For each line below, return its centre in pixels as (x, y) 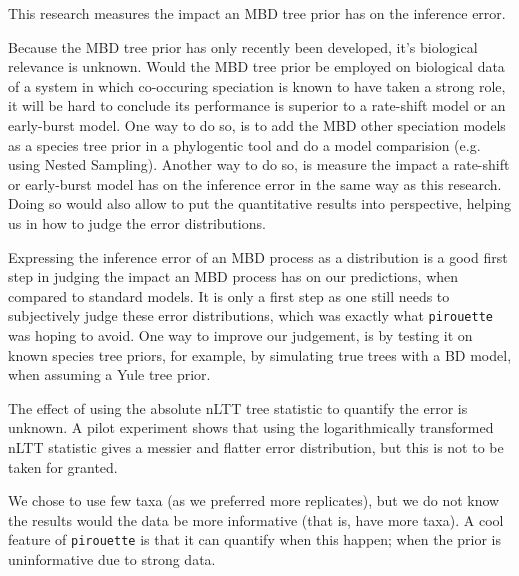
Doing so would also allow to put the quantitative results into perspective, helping (260, 203)
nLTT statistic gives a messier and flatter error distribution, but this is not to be (256, 446)
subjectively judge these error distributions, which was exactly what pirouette (250, 315)
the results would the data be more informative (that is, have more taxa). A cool (256, 519)
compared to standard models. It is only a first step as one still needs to (229, 295)
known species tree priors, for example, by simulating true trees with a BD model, (260, 354)
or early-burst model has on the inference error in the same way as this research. (255, 183)
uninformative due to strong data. (112, 558)
